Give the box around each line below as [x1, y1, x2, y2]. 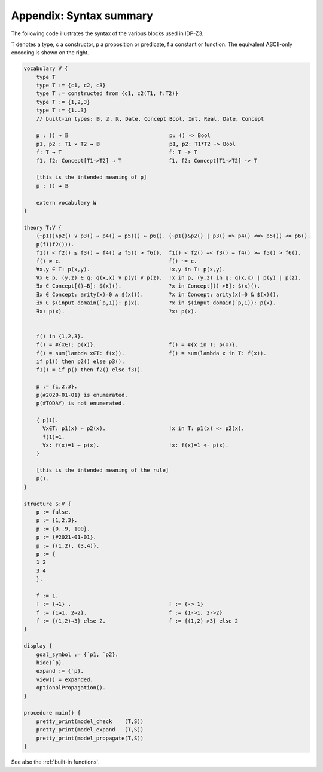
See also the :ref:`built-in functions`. [11, 758, 100, 765]
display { [23, 643, 53, 649]
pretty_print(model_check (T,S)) [36, 718, 144, 725]
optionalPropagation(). [36, 685, 106, 691]
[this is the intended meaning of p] [36, 174, 147, 181]
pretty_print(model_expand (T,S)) [36, 727, 144, 733]
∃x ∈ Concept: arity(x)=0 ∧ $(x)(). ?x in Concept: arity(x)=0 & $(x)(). [36, 291, 279, 298]
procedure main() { [23, 709, 81, 716]
